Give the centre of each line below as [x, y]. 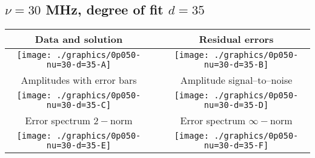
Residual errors [236, 39]
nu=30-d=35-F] [236, 146]
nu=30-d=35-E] [79, 146]
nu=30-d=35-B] [236, 65]
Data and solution [79, 39]
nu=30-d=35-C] [79, 105]
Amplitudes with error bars [79, 80]
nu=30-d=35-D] [236, 105]
